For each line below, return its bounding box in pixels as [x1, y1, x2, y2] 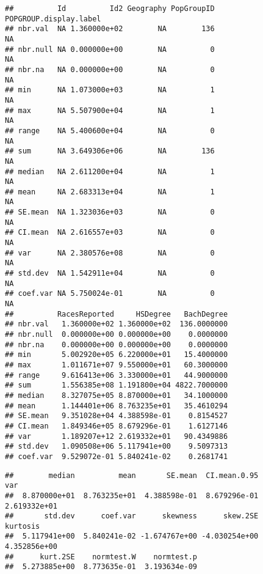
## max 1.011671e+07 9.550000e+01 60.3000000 [5, 360, 228, 369]
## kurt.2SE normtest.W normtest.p [5, 552, 197, 561]
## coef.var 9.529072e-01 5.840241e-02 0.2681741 [5, 452, 228, 461]
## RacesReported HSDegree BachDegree [5, 309, 228, 318]
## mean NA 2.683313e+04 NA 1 [5, 187, 215, 196]
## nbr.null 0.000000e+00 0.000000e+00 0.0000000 [5, 330, 228, 339]
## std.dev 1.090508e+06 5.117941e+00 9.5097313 [5, 442, 228, 451]
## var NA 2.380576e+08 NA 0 [5, 248, 215, 257]
